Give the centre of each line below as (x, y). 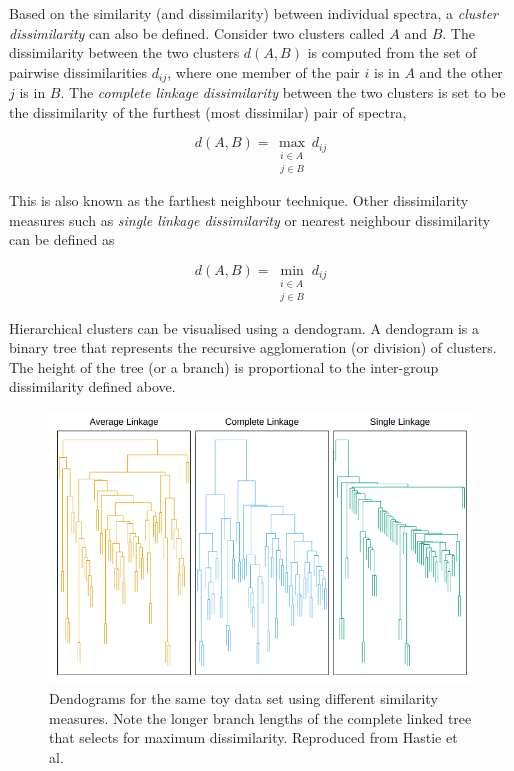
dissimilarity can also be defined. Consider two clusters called (197, 32)
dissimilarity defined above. (92, 386)
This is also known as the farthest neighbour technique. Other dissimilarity (239, 200)
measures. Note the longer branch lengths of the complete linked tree (260, 717)
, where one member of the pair (263, 71)
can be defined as (62, 239)
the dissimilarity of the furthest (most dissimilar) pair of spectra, (208, 111)
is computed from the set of (392, 52)
